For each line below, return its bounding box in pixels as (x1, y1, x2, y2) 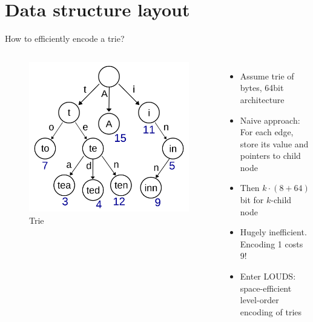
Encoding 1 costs (240, 237, 303, 250)
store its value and (240, 137, 309, 150)
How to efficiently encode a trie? (5, 32, 125, 45)
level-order (240, 293, 279, 306)
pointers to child (240, 149, 301, 162)
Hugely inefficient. (240, 226, 307, 238)
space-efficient (240, 281, 292, 294)
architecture (240, 93, 285, 106)
